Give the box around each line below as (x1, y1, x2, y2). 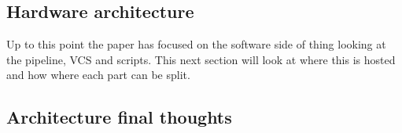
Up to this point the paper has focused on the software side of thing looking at (6, 36, 386, 52)
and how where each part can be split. (6, 66, 190, 83)
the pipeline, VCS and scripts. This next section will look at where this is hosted (6, 51, 396, 67)
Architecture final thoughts (6, 105, 232, 129)
